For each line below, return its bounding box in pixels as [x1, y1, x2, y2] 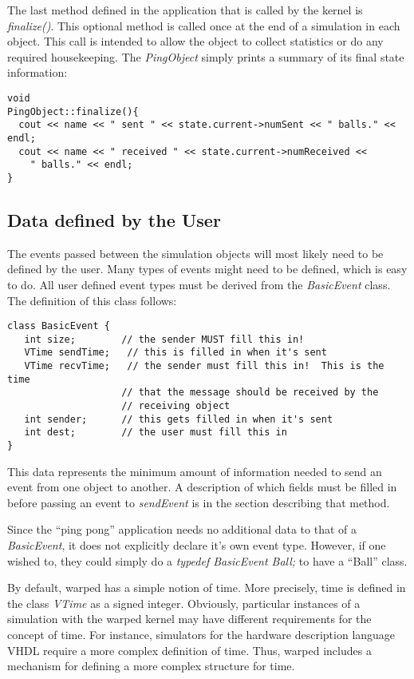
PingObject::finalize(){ [7, 105, 139, 117]
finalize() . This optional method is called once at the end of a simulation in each [7, 17, 400, 34]
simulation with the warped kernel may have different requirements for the [7, 610, 372, 627]
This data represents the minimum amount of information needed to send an [7, 463, 382, 479]
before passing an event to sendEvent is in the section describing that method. [7, 494, 390, 510]
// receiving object [121, 400, 231, 412]
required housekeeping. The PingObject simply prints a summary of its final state [7, 48, 404, 65]
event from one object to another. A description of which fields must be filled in [7, 478, 397, 495]
